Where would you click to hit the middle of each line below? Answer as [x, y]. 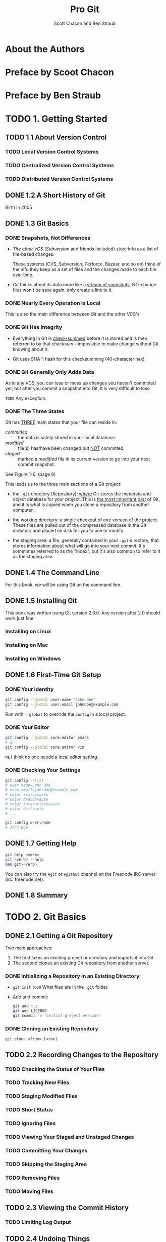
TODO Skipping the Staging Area [46, 1164]
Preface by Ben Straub [53, 95]
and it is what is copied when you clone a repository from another [81, 504]
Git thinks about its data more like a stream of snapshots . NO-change [84, 285]
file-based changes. [33, 254]
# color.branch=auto [27, 799]
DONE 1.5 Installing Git [41, 600]
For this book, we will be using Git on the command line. [64, 585]
